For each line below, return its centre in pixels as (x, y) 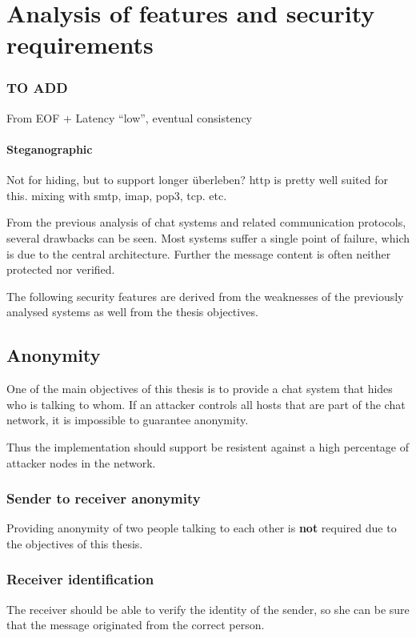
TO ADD (37, 88)
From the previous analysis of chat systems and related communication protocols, (206, 222)
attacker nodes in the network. (81, 462)
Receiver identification (80, 579)
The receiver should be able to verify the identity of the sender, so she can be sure (208, 609)
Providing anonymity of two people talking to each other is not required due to (202, 528)
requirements (80, 44)
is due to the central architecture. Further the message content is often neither (199, 253)
